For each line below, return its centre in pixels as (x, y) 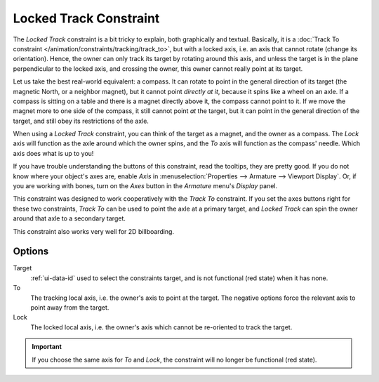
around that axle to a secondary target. (69, 218)
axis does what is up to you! (53, 153)
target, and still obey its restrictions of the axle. (81, 121)
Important (47, 347)
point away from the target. (70, 308)
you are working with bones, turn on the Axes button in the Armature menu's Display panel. (145, 186)
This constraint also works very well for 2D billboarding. (94, 231)
